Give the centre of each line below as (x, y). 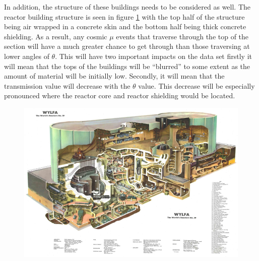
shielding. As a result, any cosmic (56, 36)
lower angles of (27, 56)
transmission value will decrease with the (67, 85)
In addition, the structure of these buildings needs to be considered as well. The (127, 7)
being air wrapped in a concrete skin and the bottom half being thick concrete (125, 26)
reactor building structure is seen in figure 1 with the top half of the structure (124, 16)
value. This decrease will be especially (197, 85)
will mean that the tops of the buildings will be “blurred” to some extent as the (127, 66)
